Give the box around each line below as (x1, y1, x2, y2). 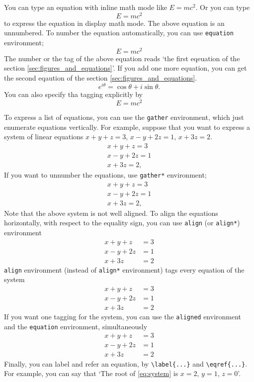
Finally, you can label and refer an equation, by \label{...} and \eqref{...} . (4, 358, 248, 369)
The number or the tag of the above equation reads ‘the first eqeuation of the (4, 53, 240, 63)
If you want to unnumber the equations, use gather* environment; (4, 170, 207, 180)
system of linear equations (4, 131, 84, 142)
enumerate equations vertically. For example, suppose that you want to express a (4, 121, 250, 132)
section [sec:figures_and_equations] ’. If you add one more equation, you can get (4, 63, 247, 73)
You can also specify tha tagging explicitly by (4, 89, 143, 99)
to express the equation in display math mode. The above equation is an (4, 17, 225, 28)
